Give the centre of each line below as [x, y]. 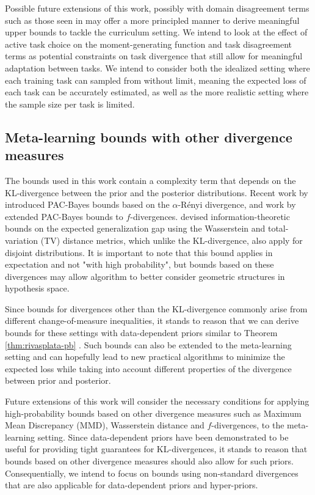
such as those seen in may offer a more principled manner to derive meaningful [152, 20]
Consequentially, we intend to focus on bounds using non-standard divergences [152, 473]
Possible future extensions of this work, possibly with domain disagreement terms [157, 8]
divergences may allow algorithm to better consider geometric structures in [145, 276]
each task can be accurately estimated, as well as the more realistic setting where [157, 92]
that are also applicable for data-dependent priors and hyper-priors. [132, 485]
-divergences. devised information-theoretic [210, 216]
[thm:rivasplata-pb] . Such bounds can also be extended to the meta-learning [148, 344]
